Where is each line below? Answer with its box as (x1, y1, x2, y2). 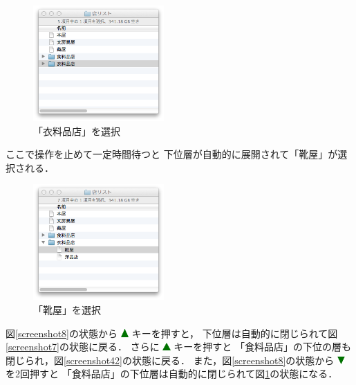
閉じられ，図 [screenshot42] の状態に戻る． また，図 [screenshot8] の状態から (6, 352, 335, 367)
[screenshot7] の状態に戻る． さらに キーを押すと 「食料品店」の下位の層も (6, 339, 351, 354)
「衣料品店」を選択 (33, 123, 120, 138)
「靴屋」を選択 (33, 302, 101, 316)
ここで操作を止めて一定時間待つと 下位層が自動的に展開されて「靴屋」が (6, 147, 338, 161)
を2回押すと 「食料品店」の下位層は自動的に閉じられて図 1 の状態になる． (6, 366, 338, 381)
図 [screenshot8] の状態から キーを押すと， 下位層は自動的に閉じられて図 (6, 325, 338, 340)
